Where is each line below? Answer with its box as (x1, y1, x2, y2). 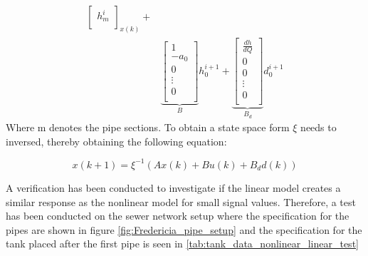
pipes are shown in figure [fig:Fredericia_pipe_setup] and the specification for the (6, 222, 362, 237)
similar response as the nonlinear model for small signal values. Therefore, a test (6, 194, 356, 209)
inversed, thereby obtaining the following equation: (6, 133, 227, 148)
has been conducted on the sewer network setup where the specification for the (6, 208, 349, 223)
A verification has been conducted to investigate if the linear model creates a (6, 180, 341, 195)
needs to (300, 120, 337, 135)
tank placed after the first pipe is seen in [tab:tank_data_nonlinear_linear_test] (6, 236, 359, 251)
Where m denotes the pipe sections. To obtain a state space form (6, 120, 290, 135)
